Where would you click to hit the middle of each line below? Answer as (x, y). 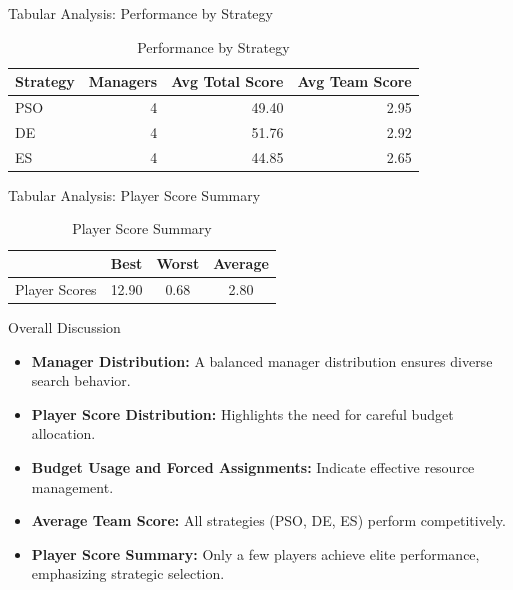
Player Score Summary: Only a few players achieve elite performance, (255, 553)
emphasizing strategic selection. (128, 573)
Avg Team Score (354, 81)
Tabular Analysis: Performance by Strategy (140, 13)
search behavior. (81, 380)
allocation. (63, 433)
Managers (123, 81)
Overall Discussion (64, 326)
